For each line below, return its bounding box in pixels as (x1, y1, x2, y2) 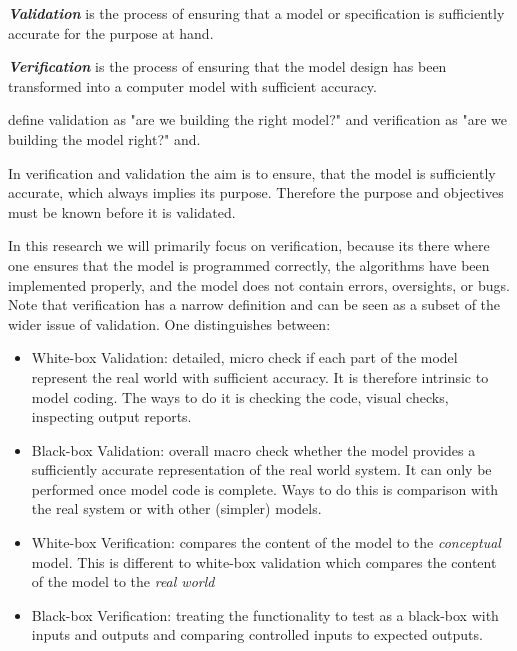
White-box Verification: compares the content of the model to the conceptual (31, 532, 501, 553)
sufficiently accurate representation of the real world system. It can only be (31, 459, 492, 480)
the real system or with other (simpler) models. (31, 498, 322, 519)
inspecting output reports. (31, 406, 192, 427)
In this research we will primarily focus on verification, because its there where (8, 235, 490, 256)
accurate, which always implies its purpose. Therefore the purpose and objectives (8, 182, 504, 203)
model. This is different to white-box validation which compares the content (31, 551, 497, 572)
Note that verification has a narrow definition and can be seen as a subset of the (8, 294, 501, 315)
